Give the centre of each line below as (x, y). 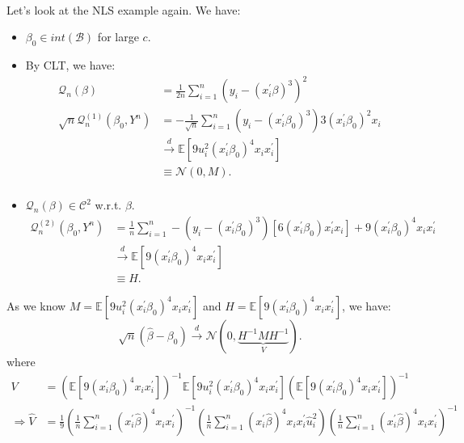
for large (118, 37)
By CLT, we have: (70, 64)
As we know (36, 305)
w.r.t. (108, 205)
